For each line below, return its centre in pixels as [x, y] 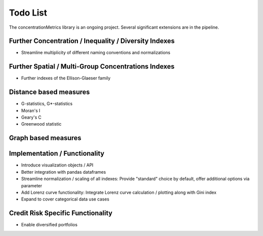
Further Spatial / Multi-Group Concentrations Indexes [92, 66]
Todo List [28, 13]
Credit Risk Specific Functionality [61, 213]
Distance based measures [49, 92]
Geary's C [31, 117]
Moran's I [31, 110]
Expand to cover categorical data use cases [65, 199]
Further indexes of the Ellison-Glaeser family [66, 78]
